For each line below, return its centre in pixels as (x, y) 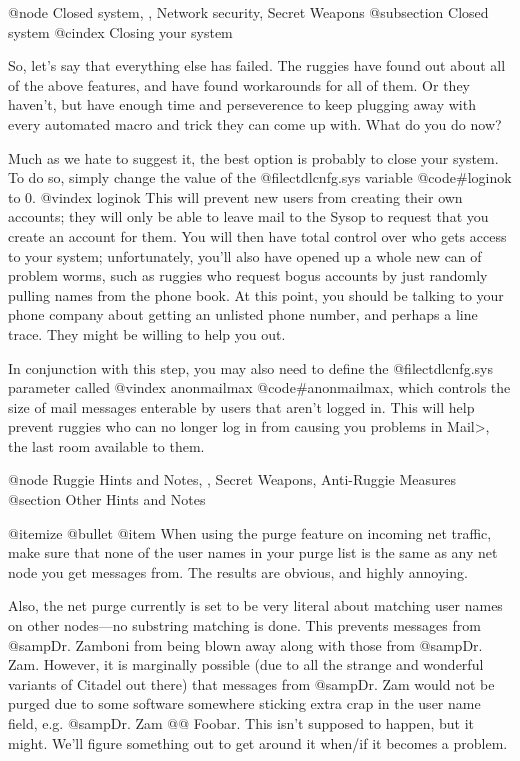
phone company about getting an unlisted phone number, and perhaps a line (243, 314)
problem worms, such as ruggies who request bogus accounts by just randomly (248, 275)
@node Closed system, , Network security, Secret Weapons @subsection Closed (248, 12)
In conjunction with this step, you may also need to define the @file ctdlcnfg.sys (250, 367)
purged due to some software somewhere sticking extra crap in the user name (244, 703)
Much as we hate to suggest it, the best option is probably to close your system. (253, 157)
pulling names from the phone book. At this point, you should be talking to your (256, 294)
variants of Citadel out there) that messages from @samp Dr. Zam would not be (251, 683)
